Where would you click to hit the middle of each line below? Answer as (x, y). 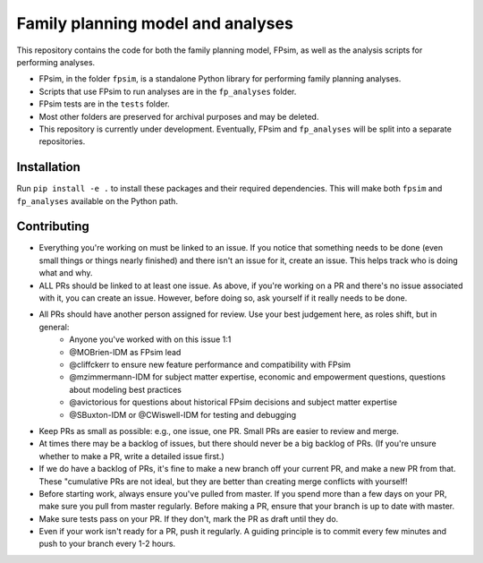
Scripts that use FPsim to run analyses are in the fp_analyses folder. (168, 91)
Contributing (53, 227)
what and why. (66, 273)
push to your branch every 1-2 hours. (107, 544)
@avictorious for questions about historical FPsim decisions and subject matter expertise (233, 402)
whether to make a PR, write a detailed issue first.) (132, 456)
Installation (48, 167)
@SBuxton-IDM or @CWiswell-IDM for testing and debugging (183, 414)
